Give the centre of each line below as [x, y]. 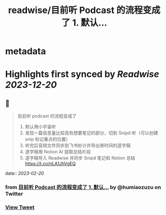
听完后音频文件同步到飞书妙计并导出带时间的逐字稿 [78, 145]
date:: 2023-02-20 [25, 173]
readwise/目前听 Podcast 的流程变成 [84, 10]
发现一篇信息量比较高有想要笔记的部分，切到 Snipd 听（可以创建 [92, 133]
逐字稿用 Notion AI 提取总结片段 [58, 152]
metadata [26, 51]
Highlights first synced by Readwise [82, 74]
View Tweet [20, 207]
